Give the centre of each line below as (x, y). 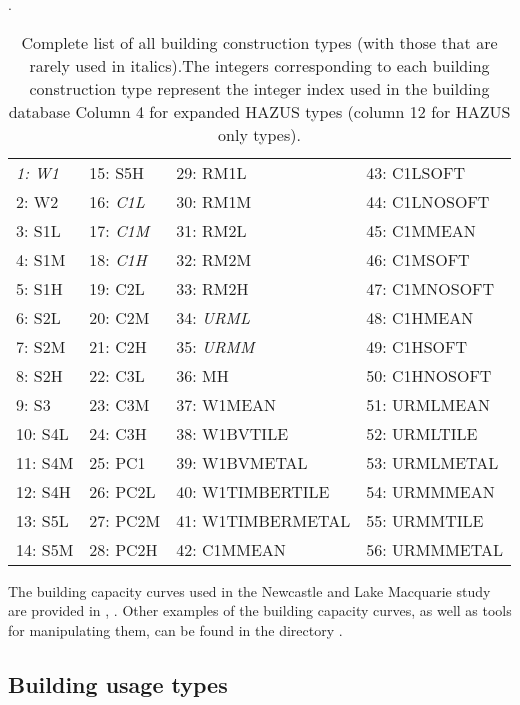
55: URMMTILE (425, 520)
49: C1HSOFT (416, 346)
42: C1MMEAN (231, 549)
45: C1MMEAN (421, 230)
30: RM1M (214, 201)
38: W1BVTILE (232, 433)
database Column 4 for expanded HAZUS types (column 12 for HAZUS (259, 111)
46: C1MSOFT (418, 259)
